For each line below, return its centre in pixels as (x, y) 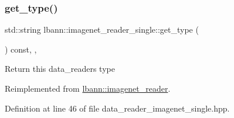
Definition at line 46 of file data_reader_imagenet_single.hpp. (117, 108)
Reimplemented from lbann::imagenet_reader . (88, 88)
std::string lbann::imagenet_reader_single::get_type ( (102, 29)
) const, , (21, 49)
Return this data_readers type (60, 69)
